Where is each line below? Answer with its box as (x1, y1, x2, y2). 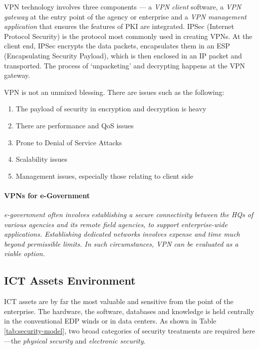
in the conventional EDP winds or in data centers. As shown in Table (4, 316, 217, 326)
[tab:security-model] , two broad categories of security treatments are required (4, 326, 240, 336)
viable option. (4, 248, 45, 259)
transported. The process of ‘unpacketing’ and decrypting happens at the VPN (4, 60, 245, 70)
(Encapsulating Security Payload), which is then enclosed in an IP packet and (4, 50, 242, 60)
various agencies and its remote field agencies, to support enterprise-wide (4, 219, 228, 229)
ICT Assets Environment (4, 273, 136, 288)
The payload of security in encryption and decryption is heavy (15, 103, 207, 114)
